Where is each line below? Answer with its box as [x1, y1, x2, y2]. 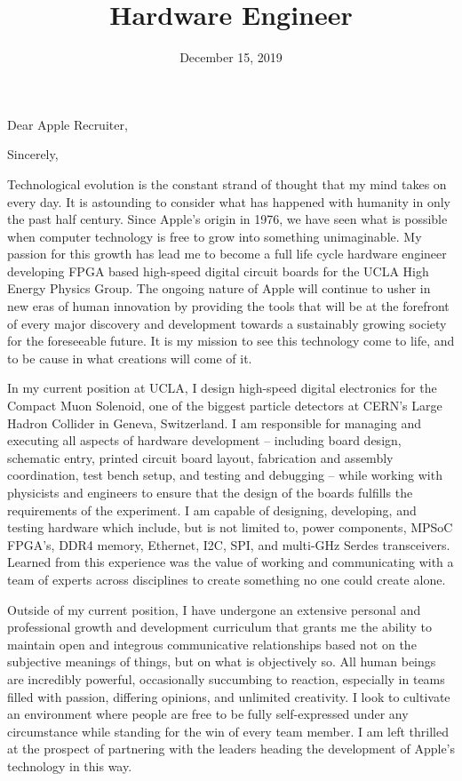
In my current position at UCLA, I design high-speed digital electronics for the [7, 379, 437, 397]
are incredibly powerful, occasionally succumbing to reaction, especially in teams [7, 669, 445, 688]
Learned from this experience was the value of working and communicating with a [7, 553, 454, 571]
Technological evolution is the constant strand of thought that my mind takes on [7, 174, 447, 193]
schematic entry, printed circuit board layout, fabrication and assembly [7, 448, 394, 466]
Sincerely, [7, 145, 59, 163]
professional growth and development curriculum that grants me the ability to [7, 618, 433, 636]
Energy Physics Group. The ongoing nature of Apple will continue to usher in [7, 279, 431, 298]
